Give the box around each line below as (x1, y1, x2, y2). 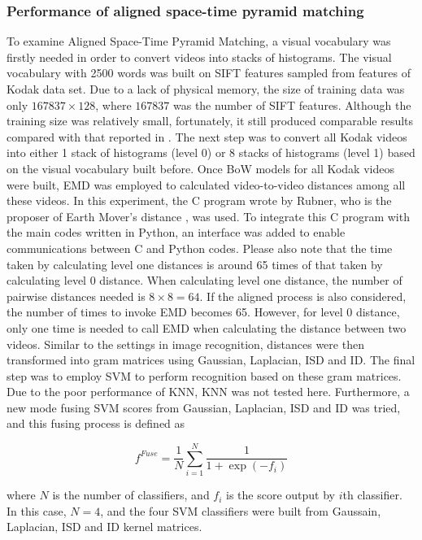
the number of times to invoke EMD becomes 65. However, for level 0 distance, (7, 303, 400, 320)
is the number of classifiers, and (52, 486, 210, 503)
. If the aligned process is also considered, (199, 287, 407, 304)
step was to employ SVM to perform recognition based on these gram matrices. (7, 367, 402, 384)
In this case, (7, 502, 67, 519)
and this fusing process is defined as (7, 415, 185, 432)
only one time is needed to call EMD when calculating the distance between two (7, 319, 407, 336)
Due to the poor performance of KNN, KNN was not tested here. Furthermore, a (7, 383, 410, 400)
